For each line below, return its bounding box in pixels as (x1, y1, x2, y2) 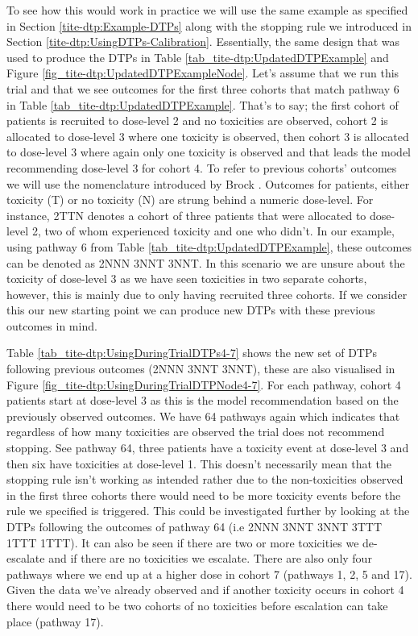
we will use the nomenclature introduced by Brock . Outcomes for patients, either (6, 175, 410, 192)
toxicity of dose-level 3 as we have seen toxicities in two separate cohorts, (6, 270, 367, 287)
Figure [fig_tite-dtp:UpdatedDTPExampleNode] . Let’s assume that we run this (6, 64, 399, 81)
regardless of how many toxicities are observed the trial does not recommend (6, 423, 385, 440)
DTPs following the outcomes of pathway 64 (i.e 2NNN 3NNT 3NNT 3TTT (6, 518, 382, 534)
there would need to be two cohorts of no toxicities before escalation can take (6, 597, 388, 613)
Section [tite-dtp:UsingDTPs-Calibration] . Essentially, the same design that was (6, 33, 400, 50)
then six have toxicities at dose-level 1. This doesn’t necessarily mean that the (6, 455, 392, 472)
